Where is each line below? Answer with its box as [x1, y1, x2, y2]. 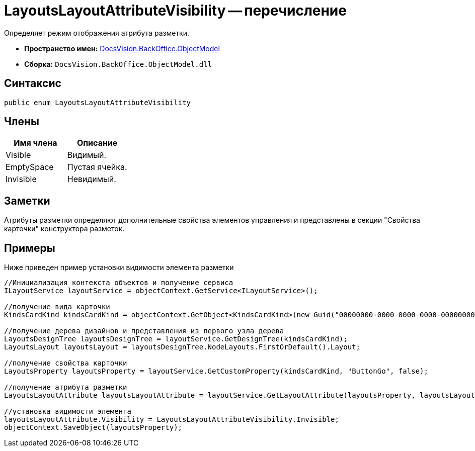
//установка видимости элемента [4, 407, 131, 416]
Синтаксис [4, 77, 61, 90]
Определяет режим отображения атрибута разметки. [4, 28, 189, 37]
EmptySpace [6, 162, 54, 172]
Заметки [4, 194, 50, 207]
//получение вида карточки [4, 303, 110, 311]
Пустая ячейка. [67, 162, 127, 172]
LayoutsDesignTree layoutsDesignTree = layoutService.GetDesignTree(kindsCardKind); [4, 335, 348, 343]
